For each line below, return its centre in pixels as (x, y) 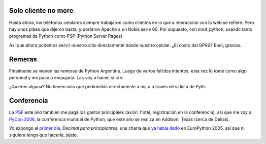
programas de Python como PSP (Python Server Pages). (66, 36)
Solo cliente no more (41, 11)
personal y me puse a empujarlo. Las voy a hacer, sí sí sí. (67, 77)
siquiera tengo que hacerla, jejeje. (44, 135)
